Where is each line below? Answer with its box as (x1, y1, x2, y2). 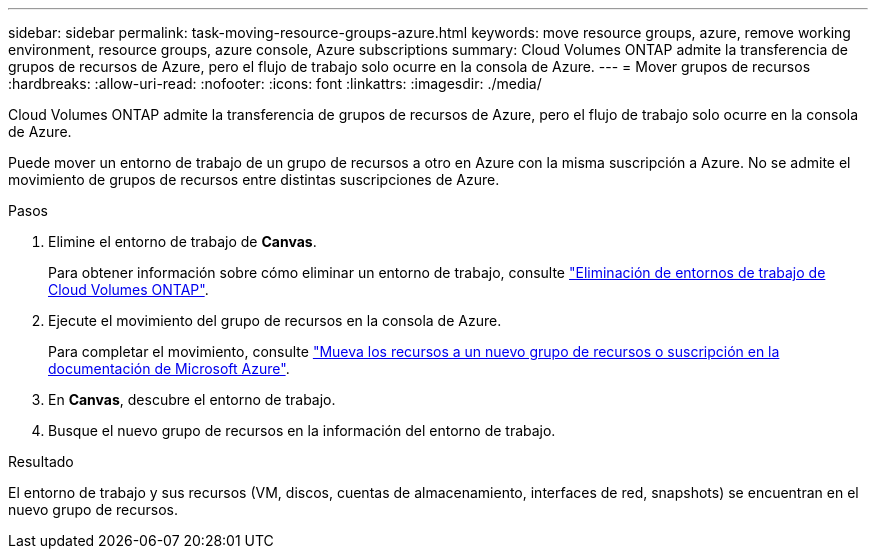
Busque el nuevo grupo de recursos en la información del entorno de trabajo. (48, 422, 556, 439)
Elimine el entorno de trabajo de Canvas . (48, 233, 317, 250)
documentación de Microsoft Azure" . (48, 360, 290, 377)
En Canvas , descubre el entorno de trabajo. (48, 391, 336, 408)
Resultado (8, 453, 74, 470)
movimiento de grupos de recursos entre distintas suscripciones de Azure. (8, 171, 500, 188)
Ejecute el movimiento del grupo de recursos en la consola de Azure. (48, 312, 502, 329)
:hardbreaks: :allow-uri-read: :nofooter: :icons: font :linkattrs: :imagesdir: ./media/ (8, 75, 542, 92)
